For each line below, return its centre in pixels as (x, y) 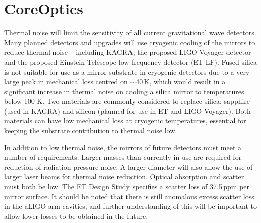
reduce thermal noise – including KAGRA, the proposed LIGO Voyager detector (128, 52)
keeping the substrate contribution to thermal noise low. (91, 131)
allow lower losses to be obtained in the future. (76, 216)
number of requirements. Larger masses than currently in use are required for (123, 157)
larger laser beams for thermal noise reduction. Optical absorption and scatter (124, 177)
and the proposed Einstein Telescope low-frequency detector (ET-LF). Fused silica (130, 61)
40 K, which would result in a (181, 81)
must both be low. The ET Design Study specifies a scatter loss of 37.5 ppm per (127, 187)
